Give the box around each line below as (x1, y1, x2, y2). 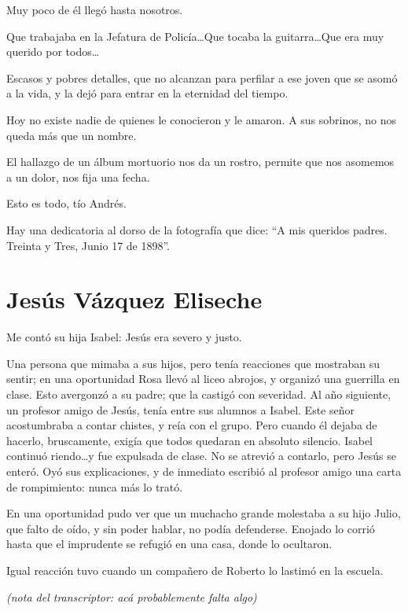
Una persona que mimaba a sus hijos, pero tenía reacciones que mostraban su (6, 355, 380, 371)
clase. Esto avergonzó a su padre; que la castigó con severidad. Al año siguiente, (6, 386, 391, 403)
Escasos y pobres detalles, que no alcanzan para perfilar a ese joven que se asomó (6, 69, 398, 86)
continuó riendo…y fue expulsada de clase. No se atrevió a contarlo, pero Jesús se (6, 447, 396, 464)
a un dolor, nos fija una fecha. (6, 168, 150, 185)
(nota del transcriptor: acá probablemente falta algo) (6, 588, 257, 605)
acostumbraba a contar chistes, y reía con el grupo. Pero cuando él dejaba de (6, 417, 377, 433)
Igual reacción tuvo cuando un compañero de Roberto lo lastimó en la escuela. (6, 561, 384, 578)
